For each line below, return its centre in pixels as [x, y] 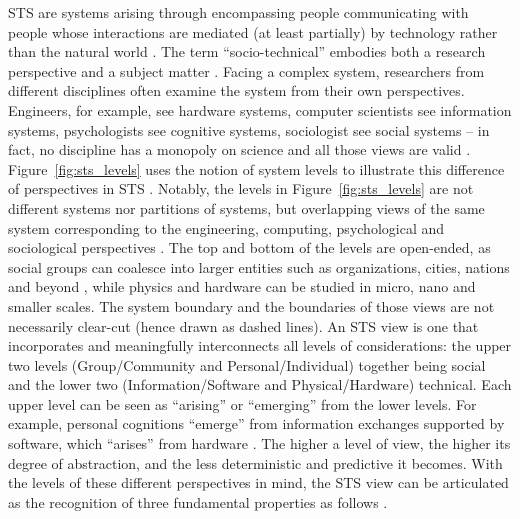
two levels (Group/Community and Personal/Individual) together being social [247, 364]
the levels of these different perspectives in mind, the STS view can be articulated [258, 482]
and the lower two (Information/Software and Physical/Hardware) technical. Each [260, 384]
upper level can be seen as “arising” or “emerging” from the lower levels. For [242, 403]
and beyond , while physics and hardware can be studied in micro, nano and [242, 286]
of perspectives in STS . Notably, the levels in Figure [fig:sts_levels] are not [241, 188]
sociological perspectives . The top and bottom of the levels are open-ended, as [249, 247]
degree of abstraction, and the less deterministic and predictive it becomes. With [255, 462]
